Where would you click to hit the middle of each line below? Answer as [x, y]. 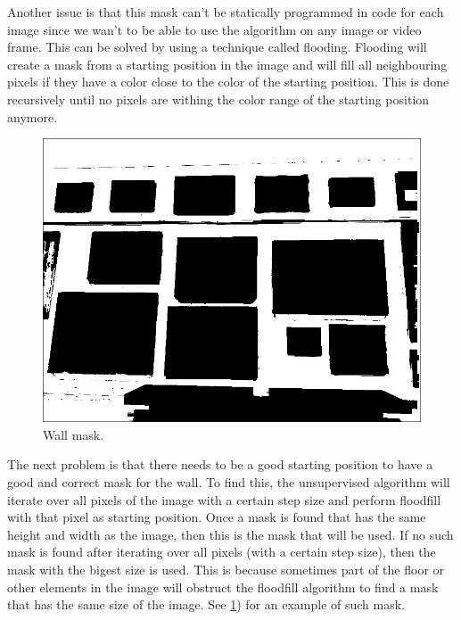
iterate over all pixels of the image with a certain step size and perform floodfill [224, 499]
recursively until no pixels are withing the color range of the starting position [218, 99]
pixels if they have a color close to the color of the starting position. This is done [228, 82]
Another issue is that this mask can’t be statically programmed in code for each [226, 12]
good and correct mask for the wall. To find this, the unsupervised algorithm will [229, 481]
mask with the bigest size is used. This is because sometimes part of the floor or [226, 569]
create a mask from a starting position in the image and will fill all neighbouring [227, 64]
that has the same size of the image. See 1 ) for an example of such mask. [206, 604]
